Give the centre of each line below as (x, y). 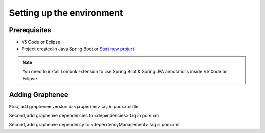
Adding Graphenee (39, 95)
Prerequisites (30, 30)
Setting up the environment (66, 13)
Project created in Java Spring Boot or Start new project (78, 49)
